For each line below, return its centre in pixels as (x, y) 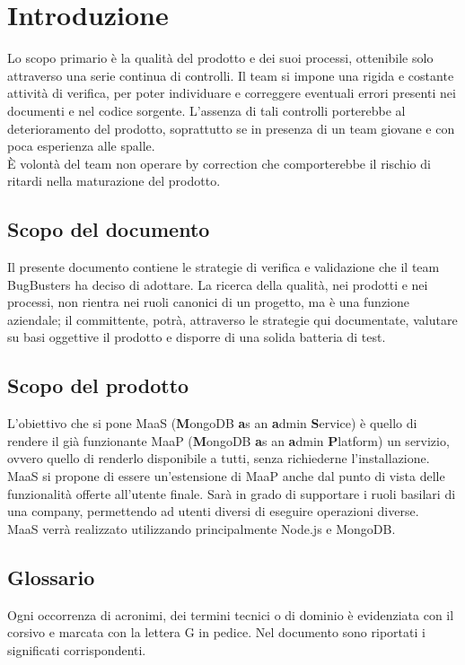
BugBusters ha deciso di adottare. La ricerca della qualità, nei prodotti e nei (218, 284)
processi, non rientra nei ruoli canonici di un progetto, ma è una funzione (208, 302)
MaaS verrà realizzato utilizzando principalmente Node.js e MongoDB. (202, 528)
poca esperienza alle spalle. (81, 146)
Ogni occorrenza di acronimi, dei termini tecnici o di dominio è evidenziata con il (231, 614)
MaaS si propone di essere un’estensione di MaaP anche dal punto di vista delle (226, 476)
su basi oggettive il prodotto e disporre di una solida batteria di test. (197, 337)
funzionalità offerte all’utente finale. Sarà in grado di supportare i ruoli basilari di (232, 493)
